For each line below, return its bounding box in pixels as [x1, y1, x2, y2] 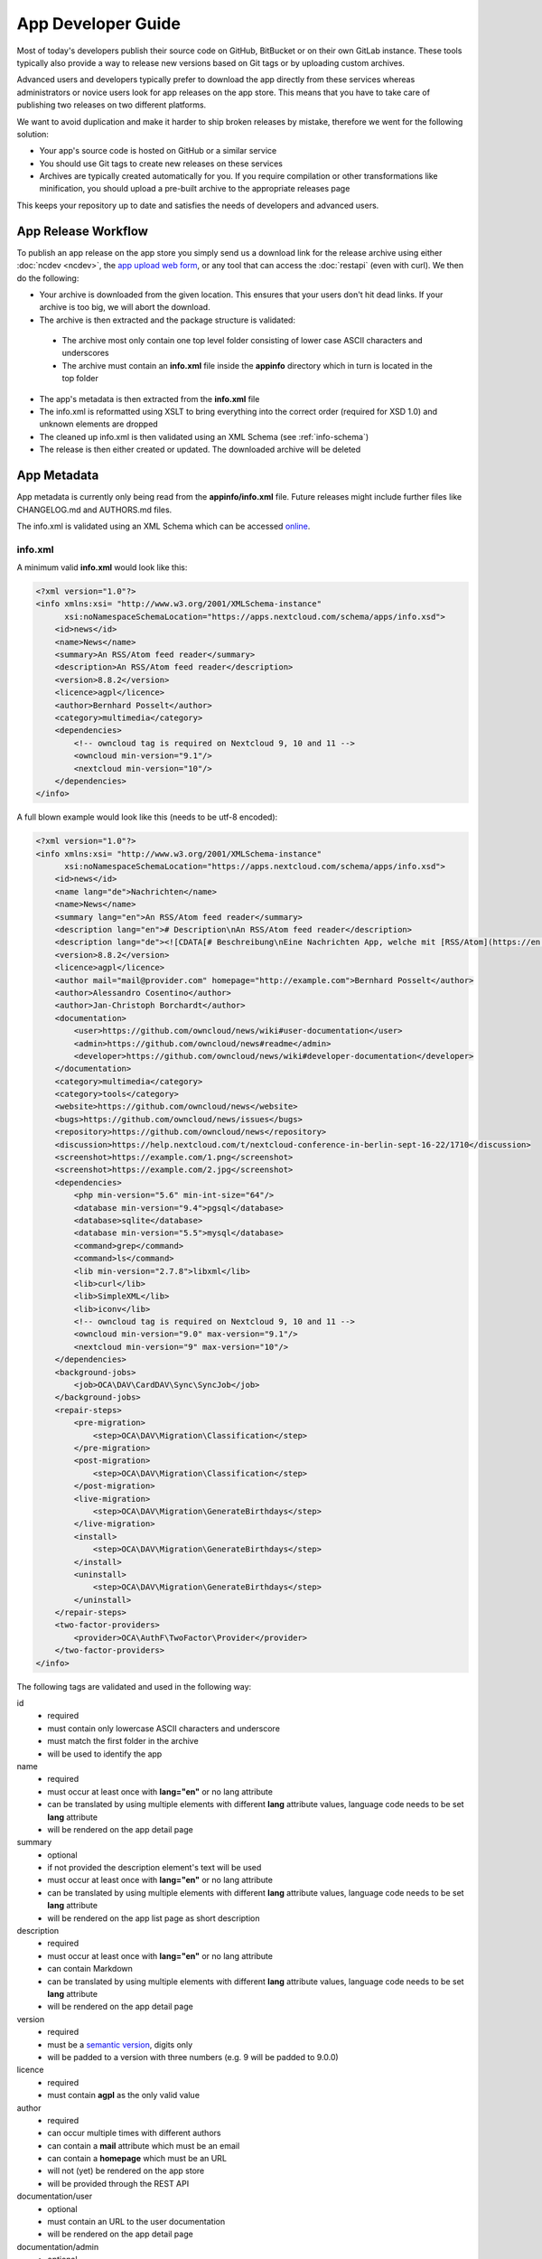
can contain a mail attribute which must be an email [47, 2140, 240, 2151]
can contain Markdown [47, 1964, 133, 1974]
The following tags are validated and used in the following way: [16, 1681, 252, 1692]
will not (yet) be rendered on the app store [47, 2165, 205, 2177]
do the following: [16, 272, 79, 284]
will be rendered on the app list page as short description [47, 1912, 260, 1924]
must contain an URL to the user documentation [47, 2217, 226, 2227]
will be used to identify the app [47, 1748, 163, 1759]
